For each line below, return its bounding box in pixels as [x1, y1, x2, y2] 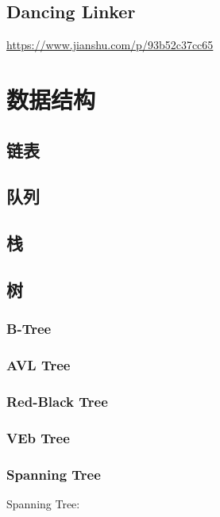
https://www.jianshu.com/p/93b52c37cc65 [6, 36, 214, 53]
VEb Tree [6, 427, 70, 447]
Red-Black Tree [6, 391, 108, 411]
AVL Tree [6, 355, 71, 375]
